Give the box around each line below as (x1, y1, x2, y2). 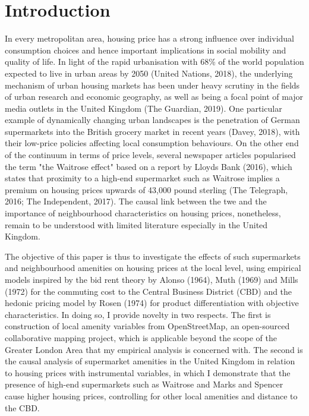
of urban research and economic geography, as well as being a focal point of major (5, 90, 304, 103)
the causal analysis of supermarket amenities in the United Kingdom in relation (5, 355, 295, 367)
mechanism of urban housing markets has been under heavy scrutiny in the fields (5, 78, 300, 91)
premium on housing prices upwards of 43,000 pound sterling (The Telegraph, (5, 183, 288, 196)
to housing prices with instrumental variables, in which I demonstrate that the (5, 366, 291, 379)
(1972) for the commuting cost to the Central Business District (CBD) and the (5, 285, 292, 297)
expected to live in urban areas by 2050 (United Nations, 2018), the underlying (5, 67, 293, 79)
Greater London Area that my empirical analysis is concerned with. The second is (5, 343, 303, 355)
